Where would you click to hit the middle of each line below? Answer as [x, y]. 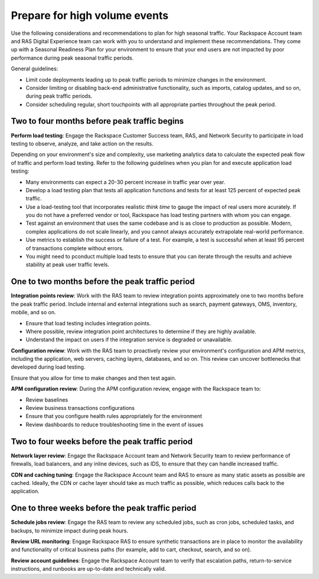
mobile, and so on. [33, 312]
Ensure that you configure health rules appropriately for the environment [114, 416]
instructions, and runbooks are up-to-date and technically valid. [89, 569]
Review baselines [47, 400]
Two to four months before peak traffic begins [97, 121]
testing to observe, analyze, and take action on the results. [82, 143]
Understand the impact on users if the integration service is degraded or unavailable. [129, 339]
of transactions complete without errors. [75, 248]
